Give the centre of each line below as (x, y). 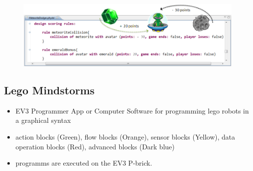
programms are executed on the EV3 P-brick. (84, 163)
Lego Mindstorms (49, 90)
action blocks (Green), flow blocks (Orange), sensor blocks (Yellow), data (125, 137)
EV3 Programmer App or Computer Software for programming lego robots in (132, 110)
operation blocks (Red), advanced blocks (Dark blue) (95, 146)
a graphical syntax (43, 120)
